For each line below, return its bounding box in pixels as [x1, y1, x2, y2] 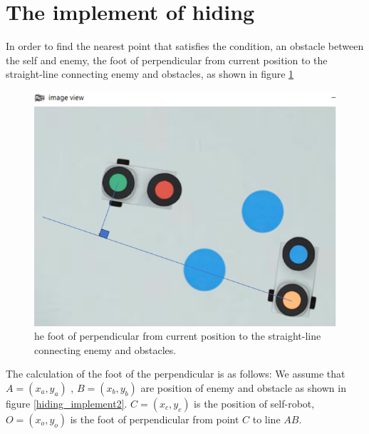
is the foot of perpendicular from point [70, 411, 239, 426]
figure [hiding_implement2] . [6, 395, 128, 410]
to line [252, 411, 281, 426]
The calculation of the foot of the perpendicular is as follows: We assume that [6, 366, 345, 381]
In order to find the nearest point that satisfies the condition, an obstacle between [6, 39, 364, 54]
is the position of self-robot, [194, 395, 315, 410]
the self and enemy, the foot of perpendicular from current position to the [6, 52, 328, 67]
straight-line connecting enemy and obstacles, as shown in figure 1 [6, 66, 294, 81]
